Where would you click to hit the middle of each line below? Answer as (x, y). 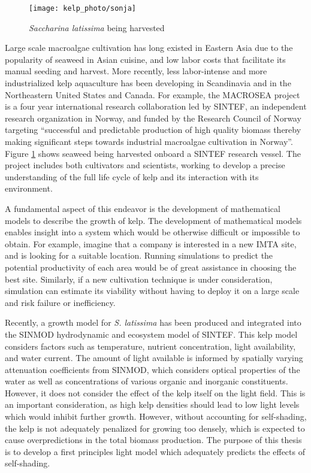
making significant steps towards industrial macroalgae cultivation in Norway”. (149, 141)
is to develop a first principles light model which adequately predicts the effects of (155, 451)
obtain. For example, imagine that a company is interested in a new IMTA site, (151, 243)
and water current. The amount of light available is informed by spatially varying (154, 358)
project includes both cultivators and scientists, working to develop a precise (145, 165)
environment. (29, 188)
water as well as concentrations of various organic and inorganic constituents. (147, 381)
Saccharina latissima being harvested (97, 27)
